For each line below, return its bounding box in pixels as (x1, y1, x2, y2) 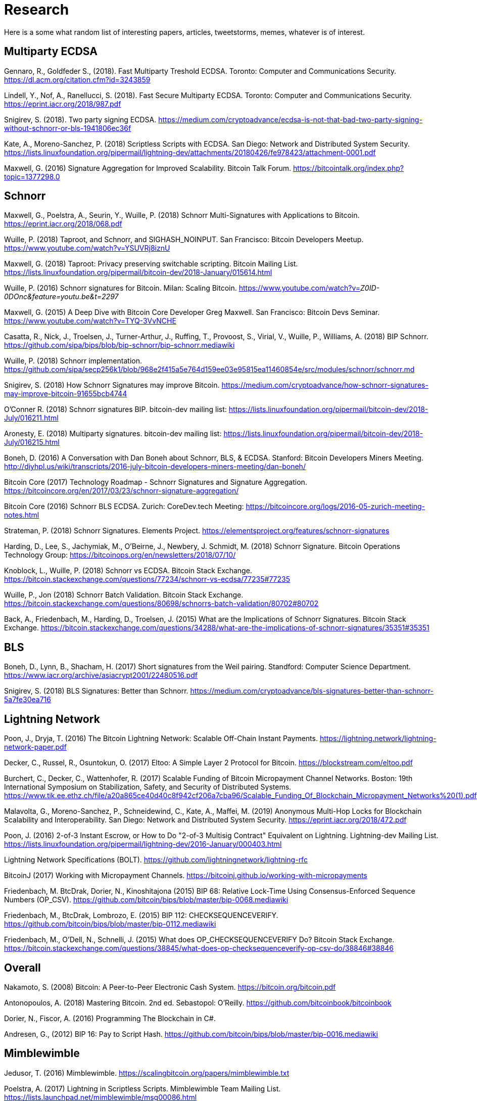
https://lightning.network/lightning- (319, 734, 437, 743)
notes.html (4, 511, 39, 520)
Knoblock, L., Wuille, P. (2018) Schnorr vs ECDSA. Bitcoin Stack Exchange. (4, 566, 252, 575)
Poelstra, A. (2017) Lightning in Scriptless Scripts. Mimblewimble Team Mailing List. (4, 1084, 281, 1093)
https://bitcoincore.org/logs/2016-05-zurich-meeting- (246, 502, 425, 511)
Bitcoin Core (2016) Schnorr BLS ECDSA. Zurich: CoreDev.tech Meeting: (4, 502, 244, 511)
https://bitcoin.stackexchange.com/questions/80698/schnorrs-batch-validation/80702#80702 (4, 599, 319, 608)
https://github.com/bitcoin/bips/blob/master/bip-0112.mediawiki (4, 920, 216, 929)
